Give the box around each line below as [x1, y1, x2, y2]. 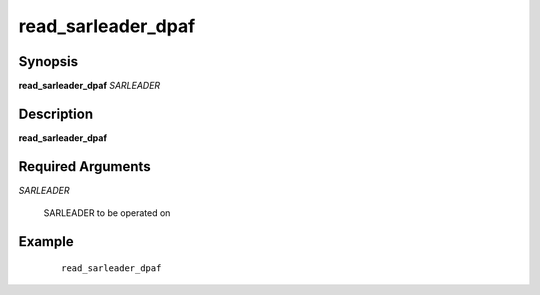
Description [18, 105, 94, 122]
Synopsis [18, 53, 79, 70]
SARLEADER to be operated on [43, 207, 171, 219]
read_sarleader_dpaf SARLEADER [18, 80, 161, 92]
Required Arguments [18, 158, 151, 175]
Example [18, 233, 74, 250]
